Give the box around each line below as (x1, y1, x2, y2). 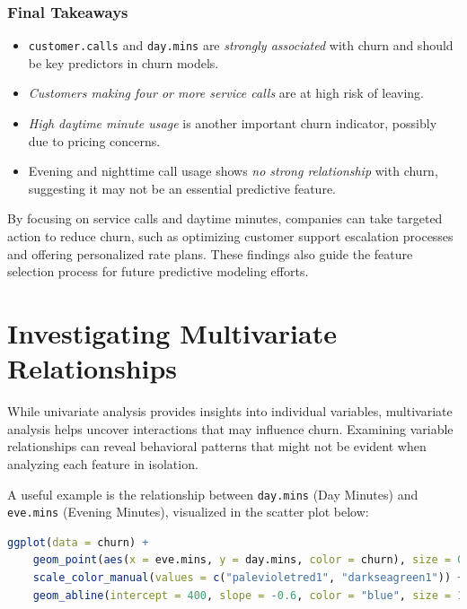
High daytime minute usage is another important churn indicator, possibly (28, 114, 437, 133)
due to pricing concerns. (28, 131, 161, 150)
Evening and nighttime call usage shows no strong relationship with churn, (28, 161, 438, 180)
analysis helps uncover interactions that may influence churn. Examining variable (7, 419, 454, 438)
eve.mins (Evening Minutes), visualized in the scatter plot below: (7, 502, 369, 521)
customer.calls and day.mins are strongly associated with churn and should (28, 36, 454, 55)
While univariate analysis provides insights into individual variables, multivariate (7, 402, 453, 421)
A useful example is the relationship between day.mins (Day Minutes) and (7, 484, 419, 503)
